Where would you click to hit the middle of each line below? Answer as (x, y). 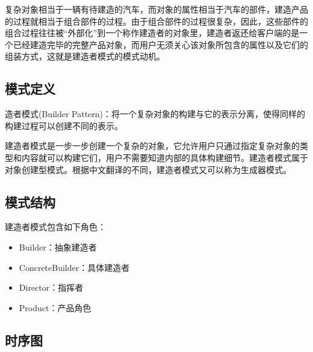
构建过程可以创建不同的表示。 (64, 125)
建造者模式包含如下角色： (55, 227)
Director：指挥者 (51, 287)
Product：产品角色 (55, 307)
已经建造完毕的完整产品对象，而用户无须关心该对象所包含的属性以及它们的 (160, 44)
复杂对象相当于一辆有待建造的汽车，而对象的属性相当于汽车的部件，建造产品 (156, 9)
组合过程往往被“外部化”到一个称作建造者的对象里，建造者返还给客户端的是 (152, 33)
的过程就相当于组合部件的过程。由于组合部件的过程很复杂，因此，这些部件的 (156, 21)
